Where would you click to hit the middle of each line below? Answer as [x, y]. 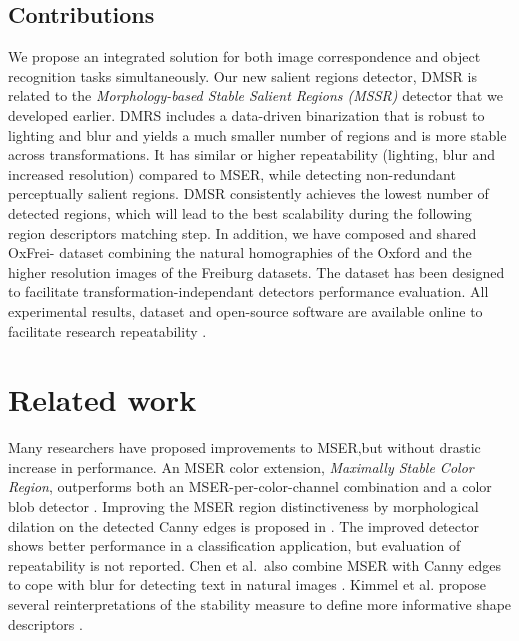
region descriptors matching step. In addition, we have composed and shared [242, 232]
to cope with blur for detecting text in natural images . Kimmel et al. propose [247, 584]
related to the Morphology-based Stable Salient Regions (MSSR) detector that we [255, 95]
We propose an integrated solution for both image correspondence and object [244, 56]
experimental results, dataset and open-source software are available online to [245, 310]
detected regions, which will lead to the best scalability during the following [240, 212]
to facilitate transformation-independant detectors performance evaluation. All [248, 291]
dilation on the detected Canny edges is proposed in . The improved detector [243, 525]
